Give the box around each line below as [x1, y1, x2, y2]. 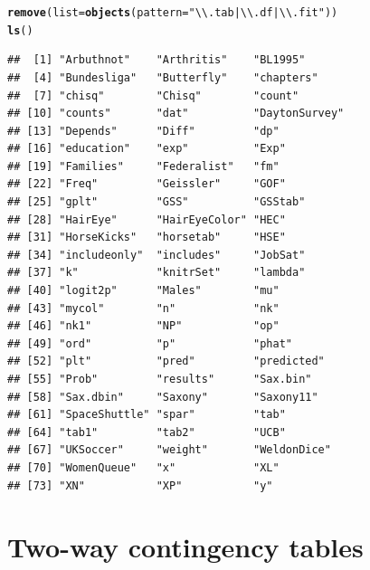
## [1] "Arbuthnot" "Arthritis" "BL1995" [7, 53, 306, 67]
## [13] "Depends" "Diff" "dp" [7, 124, 280, 138]
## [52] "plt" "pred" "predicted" [7, 355, 325, 368]
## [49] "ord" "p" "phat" [7, 337, 292, 350]
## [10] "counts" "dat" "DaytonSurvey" [7, 107, 345, 120]
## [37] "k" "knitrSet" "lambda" [7, 266, 306, 280]
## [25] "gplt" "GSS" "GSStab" [7, 195, 306, 209]
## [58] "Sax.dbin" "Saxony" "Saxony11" [7, 390, 318, 404]
